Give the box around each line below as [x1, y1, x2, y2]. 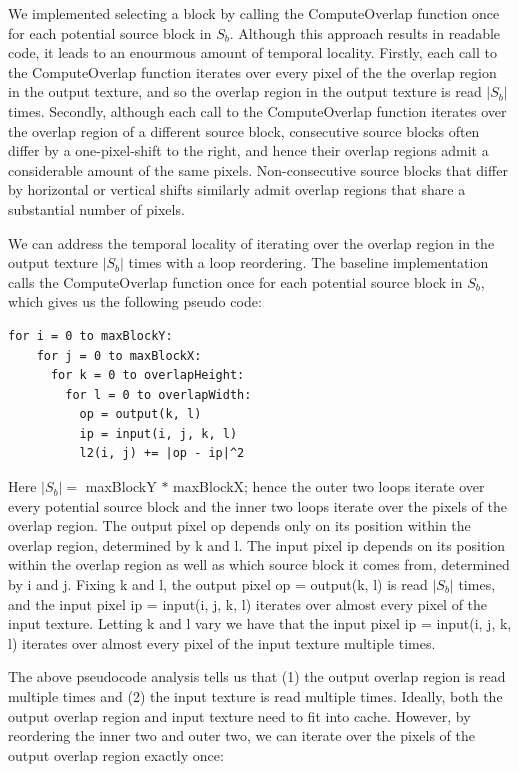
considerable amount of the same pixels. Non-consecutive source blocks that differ [8, 159, 508, 180]
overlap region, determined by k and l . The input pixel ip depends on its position [8, 534, 506, 555]
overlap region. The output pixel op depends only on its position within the [8, 515, 471, 536]
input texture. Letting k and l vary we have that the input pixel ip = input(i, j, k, [8, 613, 512, 634]
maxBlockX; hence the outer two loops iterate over [173, 476, 485, 497]
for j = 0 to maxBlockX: [36, 348, 202, 363]
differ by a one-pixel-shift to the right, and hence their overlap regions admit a [8, 140, 489, 161]
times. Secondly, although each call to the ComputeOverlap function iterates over [8, 100, 507, 121]
